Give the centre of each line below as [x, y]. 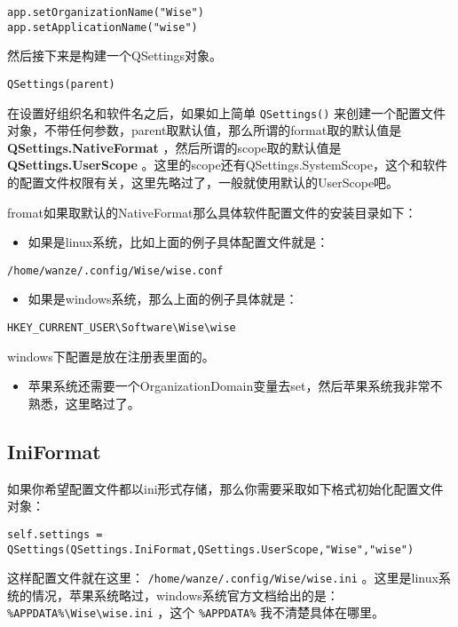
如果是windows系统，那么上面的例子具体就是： [163, 299]
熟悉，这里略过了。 [84, 403]
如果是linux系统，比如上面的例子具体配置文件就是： [178, 242]
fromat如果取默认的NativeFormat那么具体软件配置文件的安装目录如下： [212, 212]
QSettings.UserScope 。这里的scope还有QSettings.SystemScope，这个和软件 [227, 165]
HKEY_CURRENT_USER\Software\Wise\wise [122, 328]
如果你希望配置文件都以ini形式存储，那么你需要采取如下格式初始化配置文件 [225, 488]
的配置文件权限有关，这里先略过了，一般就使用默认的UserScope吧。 [203, 182]
